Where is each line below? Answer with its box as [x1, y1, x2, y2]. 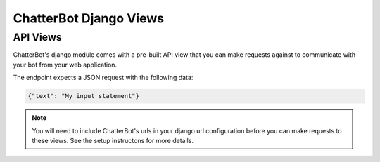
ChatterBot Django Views [13, 11, 165, 26]
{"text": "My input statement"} [27, 92, 140, 100]
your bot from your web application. [13, 60, 118, 69]
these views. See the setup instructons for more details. [32, 136, 194, 144]
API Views [13, 31, 63, 43]
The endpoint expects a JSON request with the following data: [13, 74, 194, 82]
